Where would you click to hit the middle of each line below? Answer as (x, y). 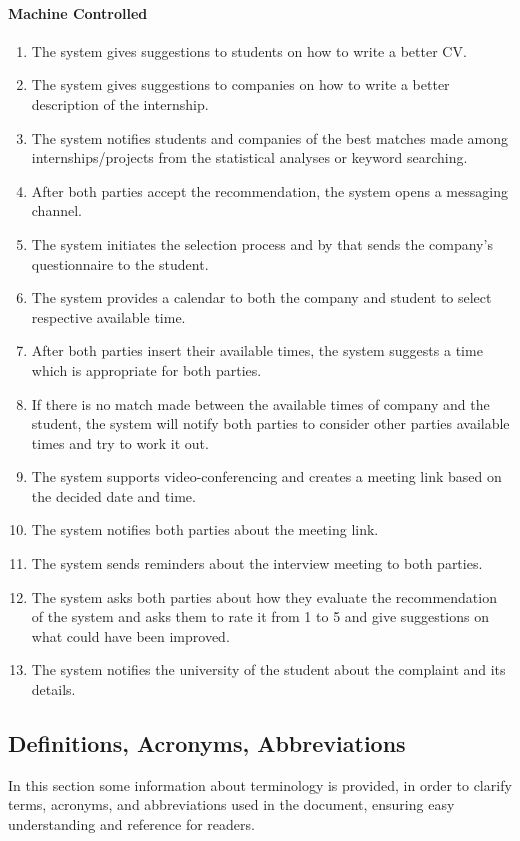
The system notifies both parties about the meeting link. (205, 529)
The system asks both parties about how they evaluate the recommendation (264, 596)
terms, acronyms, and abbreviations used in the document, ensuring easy (231, 804)
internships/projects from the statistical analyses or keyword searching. (249, 157)
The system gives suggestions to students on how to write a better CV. (249, 50)
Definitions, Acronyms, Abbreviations (207, 743)
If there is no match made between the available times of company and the (260, 403)
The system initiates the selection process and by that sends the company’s (262, 243)
